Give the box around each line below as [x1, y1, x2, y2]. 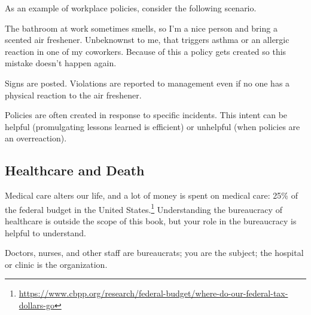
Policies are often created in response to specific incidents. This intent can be [5, 109, 288, 121]
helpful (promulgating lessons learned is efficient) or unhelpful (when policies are [5, 120, 300, 132]
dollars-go [19, 298, 55, 311]
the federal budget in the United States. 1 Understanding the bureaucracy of [5, 201, 282, 215]
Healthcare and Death [5, 161, 145, 180]
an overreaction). [5, 132, 67, 144]
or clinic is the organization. [5, 258, 108, 270]
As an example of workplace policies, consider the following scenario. [5, 2, 257, 14]
